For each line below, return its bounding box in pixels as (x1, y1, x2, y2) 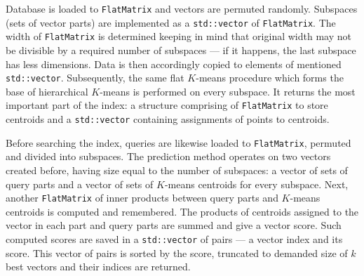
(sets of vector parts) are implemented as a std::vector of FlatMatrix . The (6, 15, 336, 29)
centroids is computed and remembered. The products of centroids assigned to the (6, 204, 359, 218)
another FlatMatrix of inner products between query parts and (6, 190, 278, 205)
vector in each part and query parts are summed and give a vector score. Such (6, 218, 342, 232)
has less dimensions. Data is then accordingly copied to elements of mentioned (6, 56, 342, 71)
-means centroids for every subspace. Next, (164, 176, 349, 191)
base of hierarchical (6, 84, 88, 98)
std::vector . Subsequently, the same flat (6, 70, 184, 85)
